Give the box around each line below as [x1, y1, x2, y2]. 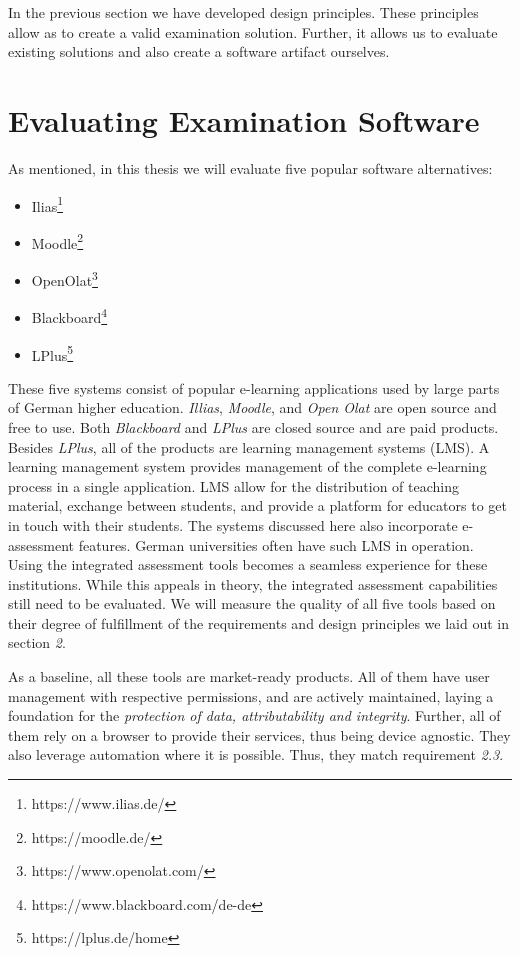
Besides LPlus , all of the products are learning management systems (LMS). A [8, 436, 490, 457]
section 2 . [8, 632, 66, 653]
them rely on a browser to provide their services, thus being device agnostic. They [8, 724, 511, 745]
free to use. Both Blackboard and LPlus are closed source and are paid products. [8, 416, 499, 437]
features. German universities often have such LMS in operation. [78, 534, 474, 555]
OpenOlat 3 [31, 267, 98, 290]
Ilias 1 [31, 192, 63, 216]
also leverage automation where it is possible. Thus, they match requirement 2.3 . [8, 744, 504, 765]
